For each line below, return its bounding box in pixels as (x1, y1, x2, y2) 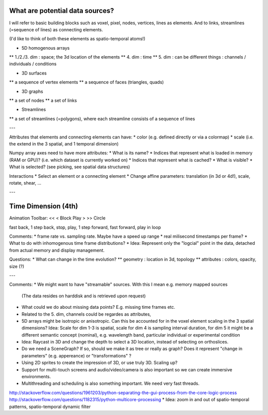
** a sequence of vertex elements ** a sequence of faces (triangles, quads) (9, 79, 164, 85)
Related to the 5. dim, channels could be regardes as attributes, (21, 311, 151, 317)
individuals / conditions (9, 61, 57, 67)
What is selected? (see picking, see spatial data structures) (9, 164, 130, 170)
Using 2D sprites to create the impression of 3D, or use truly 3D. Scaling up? (21, 360, 178, 366)
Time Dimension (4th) (9, 202, 78, 210)
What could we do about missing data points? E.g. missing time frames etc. (21, 304, 176, 310)
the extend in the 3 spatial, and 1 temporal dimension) (9, 140, 119, 146)
